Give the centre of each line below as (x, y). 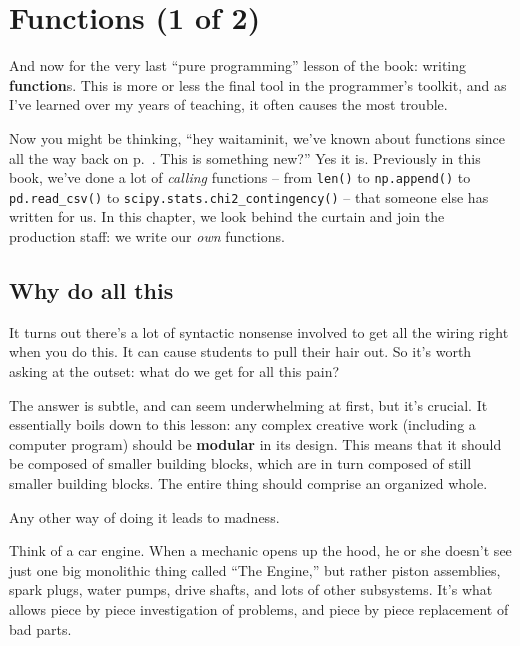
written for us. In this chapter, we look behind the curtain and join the (227, 216)
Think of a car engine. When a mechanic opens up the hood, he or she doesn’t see (260, 550)
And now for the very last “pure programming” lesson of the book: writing (238, 65)
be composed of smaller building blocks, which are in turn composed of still (240, 463)
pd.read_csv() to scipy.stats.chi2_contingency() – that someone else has (249, 196)
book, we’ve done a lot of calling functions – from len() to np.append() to (240, 177)
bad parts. (40, 628)
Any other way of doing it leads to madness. (144, 516)
